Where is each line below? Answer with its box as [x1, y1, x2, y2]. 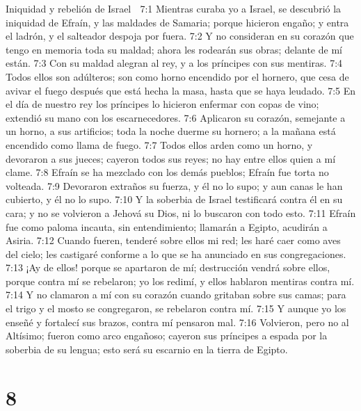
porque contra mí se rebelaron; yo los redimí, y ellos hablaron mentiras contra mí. [6, 273, 355, 288]
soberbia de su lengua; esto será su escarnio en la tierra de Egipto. [6, 341, 288, 356]
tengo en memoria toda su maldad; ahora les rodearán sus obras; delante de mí [6, 42, 342, 56]
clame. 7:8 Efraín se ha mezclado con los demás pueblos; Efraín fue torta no [6, 165, 329, 179]
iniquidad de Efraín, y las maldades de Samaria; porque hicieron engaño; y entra [6, 15, 349, 29]
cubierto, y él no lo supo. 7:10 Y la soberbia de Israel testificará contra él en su [6, 192, 343, 207]
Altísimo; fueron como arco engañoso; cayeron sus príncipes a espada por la [6, 328, 328, 343]
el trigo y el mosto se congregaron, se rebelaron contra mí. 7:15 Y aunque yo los [6, 301, 346, 316]
